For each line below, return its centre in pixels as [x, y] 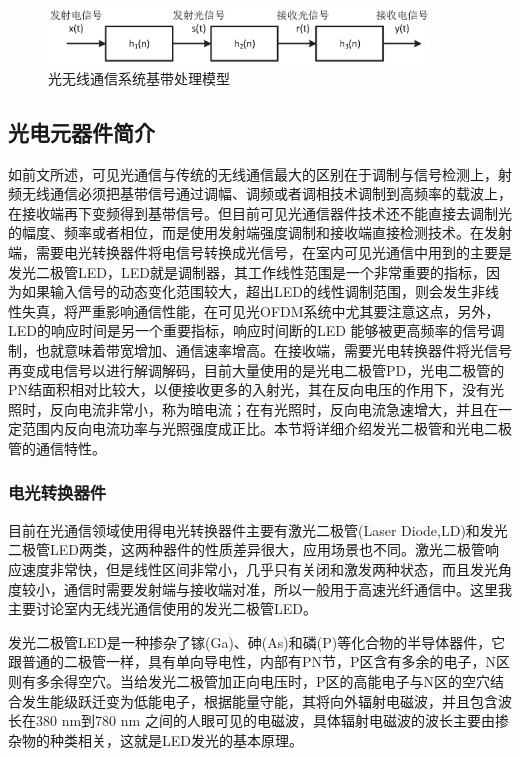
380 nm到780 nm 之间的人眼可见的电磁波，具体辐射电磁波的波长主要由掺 [272, 720]
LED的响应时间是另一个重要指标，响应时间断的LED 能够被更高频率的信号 [249, 330]
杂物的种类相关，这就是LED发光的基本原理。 [155, 739]
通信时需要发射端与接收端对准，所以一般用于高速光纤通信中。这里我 [287, 588]
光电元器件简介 [81, 131]
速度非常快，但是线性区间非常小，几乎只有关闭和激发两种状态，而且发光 [259, 568]
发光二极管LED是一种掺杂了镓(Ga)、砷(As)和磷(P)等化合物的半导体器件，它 [257, 641]
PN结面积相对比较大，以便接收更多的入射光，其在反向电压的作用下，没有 [249, 389]
